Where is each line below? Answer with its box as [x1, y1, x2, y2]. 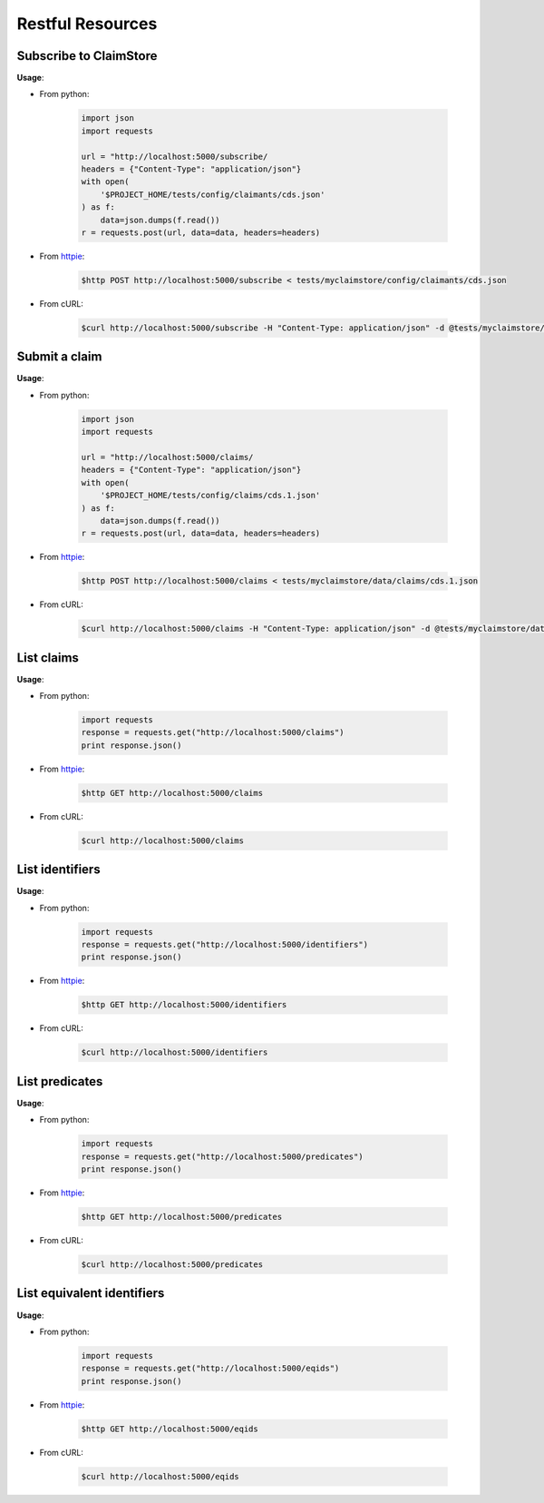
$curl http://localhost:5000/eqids [81, 1471, 239, 1481]
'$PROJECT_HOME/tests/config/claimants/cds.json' [100, 189, 325, 200]
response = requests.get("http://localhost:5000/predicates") [81, 1151, 364, 1162]
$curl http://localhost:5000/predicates [81, 1260, 263, 1270]
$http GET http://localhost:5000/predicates [81, 1212, 283, 1223]
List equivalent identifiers [16, 1285, 165, 1302]
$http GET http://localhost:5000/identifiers [81, 999, 287, 1010]
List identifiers [16, 862, 101, 878]
